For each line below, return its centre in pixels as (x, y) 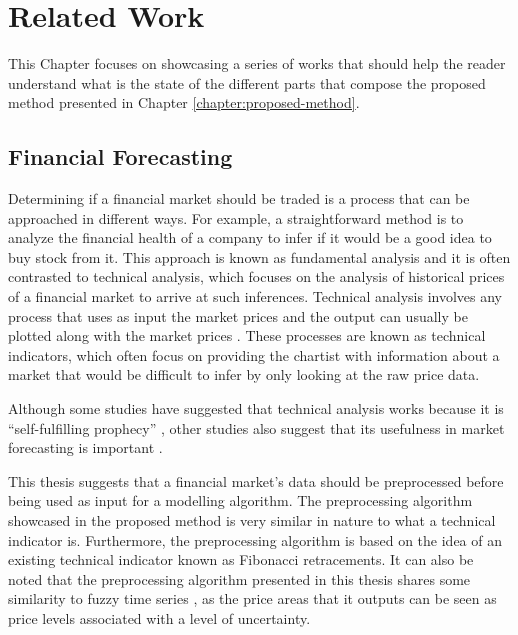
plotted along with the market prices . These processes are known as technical (247, 335)
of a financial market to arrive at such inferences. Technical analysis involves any (255, 296)
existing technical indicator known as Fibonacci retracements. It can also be (241, 559)
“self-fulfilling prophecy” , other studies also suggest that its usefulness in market (256, 427)
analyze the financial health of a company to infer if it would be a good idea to (250, 237)
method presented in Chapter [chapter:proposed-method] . (184, 102)
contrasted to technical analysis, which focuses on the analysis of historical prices (256, 276)
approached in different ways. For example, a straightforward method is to (236, 217)
